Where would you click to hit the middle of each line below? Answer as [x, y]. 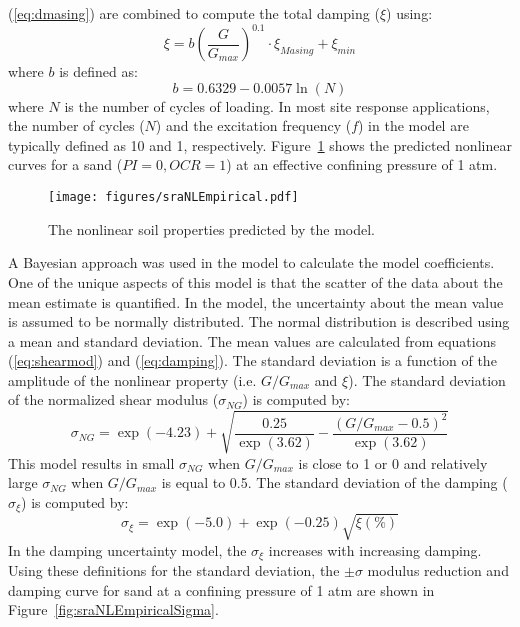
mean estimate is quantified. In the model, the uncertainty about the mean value [256, 301]
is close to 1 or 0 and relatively [393, 462]
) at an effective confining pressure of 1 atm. [362, 164]
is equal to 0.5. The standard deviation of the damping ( [334, 482]
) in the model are [413, 125]
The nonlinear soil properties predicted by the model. [212, 228]
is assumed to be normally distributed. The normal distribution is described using [259, 321]
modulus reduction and [438, 570]
